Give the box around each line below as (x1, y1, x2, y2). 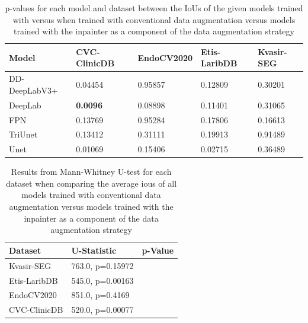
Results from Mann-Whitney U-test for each (11, 165, 172, 178)
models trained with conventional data (21, 188, 161, 201)
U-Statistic (71, 244, 117, 256)
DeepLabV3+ (9, 84, 58, 96)
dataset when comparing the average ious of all (6, 177, 177, 189)
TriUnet (9, 128, 38, 140)
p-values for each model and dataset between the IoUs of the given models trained (5, 2, 303, 14)
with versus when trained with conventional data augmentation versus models (12, 13, 296, 25)
